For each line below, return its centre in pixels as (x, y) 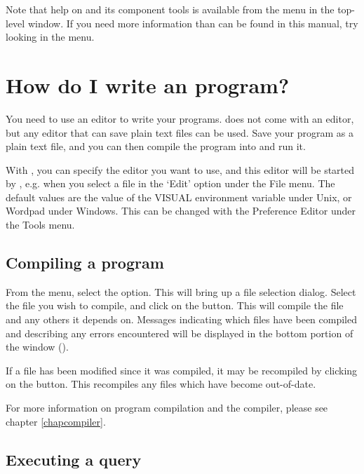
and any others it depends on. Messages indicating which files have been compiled (181, 319)
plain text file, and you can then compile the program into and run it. (156, 146)
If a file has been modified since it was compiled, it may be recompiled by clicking (182, 370)
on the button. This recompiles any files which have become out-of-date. (161, 384)
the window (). (37, 347)
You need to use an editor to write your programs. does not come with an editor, (180, 118)
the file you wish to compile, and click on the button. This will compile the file (175, 305)
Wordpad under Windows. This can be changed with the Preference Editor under (181, 211)
